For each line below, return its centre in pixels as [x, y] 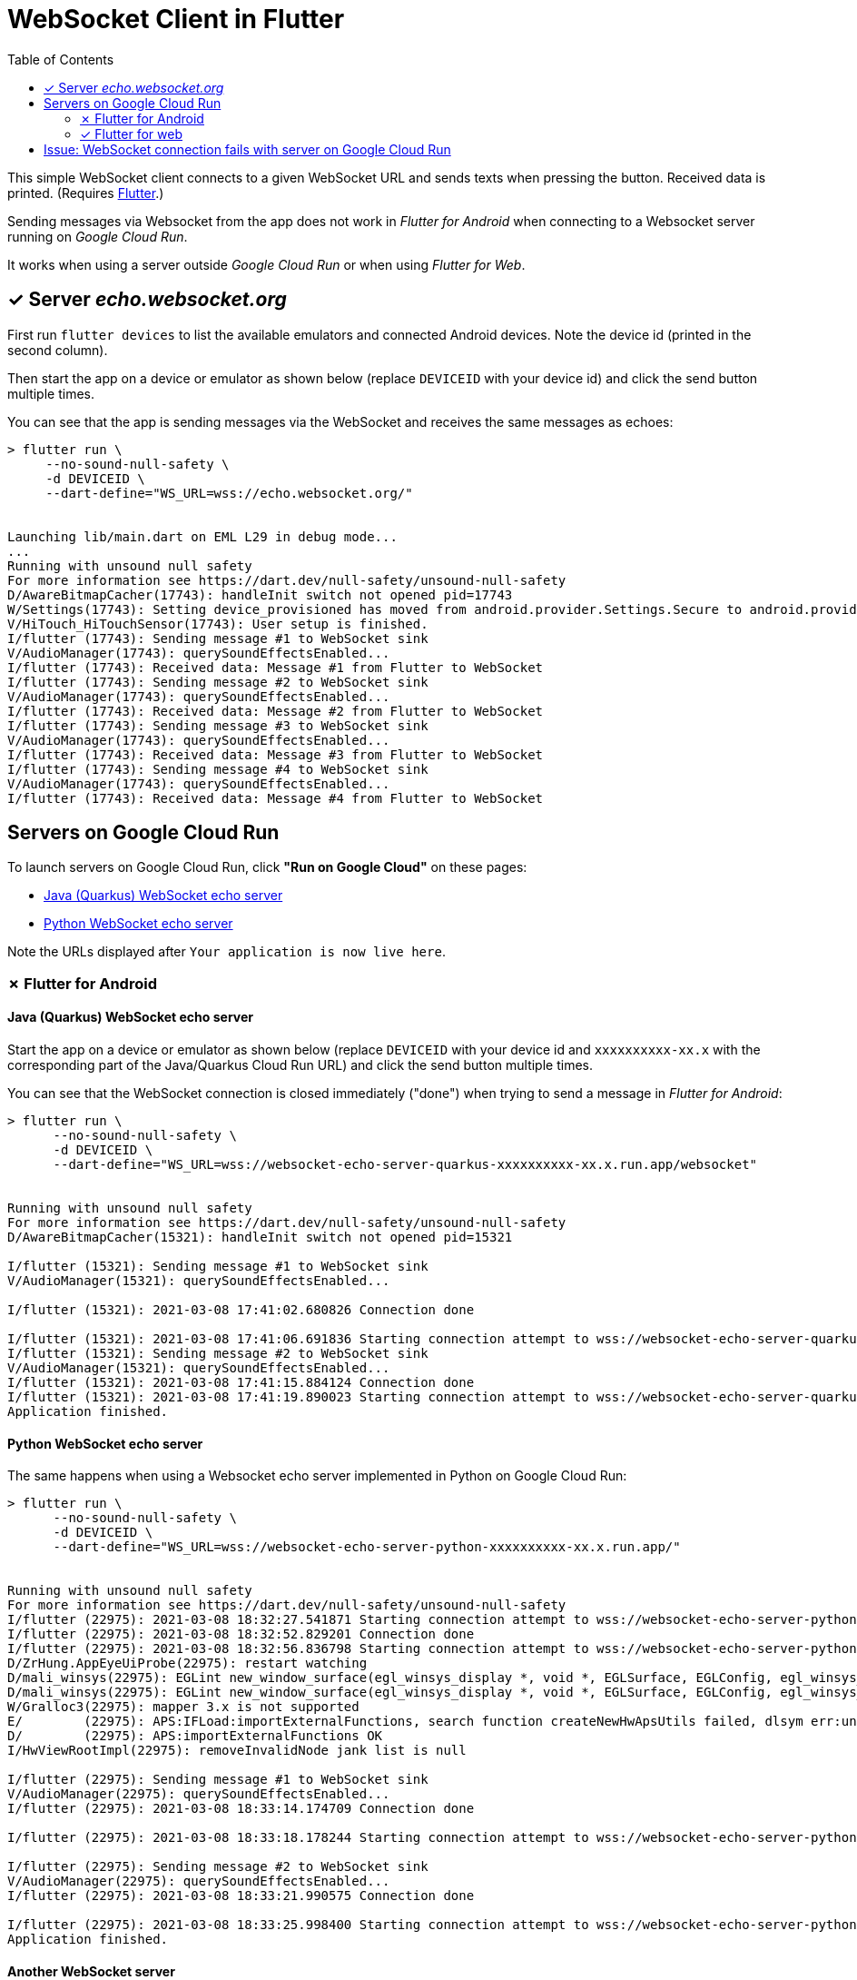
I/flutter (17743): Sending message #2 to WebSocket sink [218, 682]
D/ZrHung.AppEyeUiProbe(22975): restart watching [187, 1663]
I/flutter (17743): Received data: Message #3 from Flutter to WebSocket [276, 754]
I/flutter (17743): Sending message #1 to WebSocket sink [218, 638]
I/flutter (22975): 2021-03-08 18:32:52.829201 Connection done [241, 1634]
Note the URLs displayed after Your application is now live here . [227, 952]
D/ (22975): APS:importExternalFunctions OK [195, 1736]
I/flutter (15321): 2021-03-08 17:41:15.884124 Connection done [241, 1383]
